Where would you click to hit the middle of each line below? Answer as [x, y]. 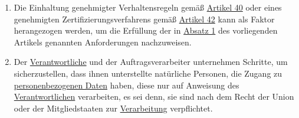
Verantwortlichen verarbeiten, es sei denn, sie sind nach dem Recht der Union [154, 96]
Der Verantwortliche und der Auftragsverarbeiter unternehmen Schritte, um [151, 62]
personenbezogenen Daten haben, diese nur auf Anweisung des [126, 85]
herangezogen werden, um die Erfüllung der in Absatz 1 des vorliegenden [146, 30]
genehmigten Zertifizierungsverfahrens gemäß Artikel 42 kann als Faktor [144, 19]
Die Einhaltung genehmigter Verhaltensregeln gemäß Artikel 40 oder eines [148, 7]
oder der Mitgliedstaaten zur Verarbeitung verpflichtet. [113, 108]
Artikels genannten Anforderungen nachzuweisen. [103, 42]
